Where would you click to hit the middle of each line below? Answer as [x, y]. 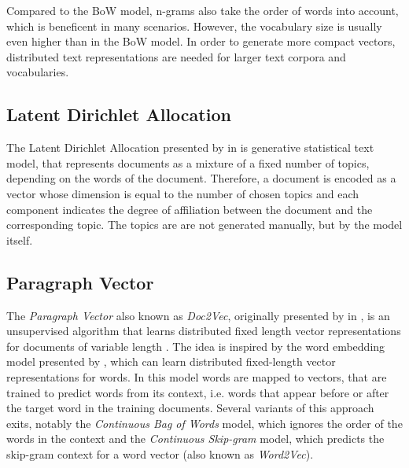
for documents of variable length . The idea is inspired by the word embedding [196, 346]
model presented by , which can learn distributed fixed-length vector [171, 361]
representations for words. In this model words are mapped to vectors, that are [197, 376]
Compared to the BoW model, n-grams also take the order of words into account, [203, 10]
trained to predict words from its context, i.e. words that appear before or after [198, 392]
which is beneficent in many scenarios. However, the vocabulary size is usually [194, 26]
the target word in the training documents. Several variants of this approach [190, 408]
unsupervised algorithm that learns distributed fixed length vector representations [204, 331]
